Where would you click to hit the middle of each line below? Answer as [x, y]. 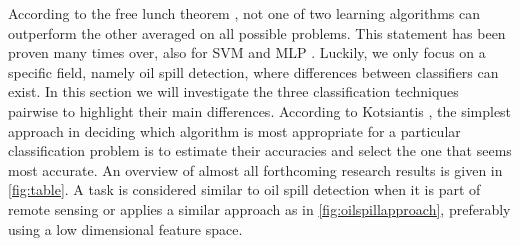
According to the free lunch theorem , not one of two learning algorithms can [244, 13]
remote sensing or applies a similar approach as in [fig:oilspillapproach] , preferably [259, 208]
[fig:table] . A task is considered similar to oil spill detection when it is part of [244, 189]
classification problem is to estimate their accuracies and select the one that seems [260, 150]
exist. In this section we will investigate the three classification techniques [233, 91]
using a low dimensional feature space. [125, 228]
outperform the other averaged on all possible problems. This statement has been [257, 32]
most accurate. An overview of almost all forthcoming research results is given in [255, 169]
